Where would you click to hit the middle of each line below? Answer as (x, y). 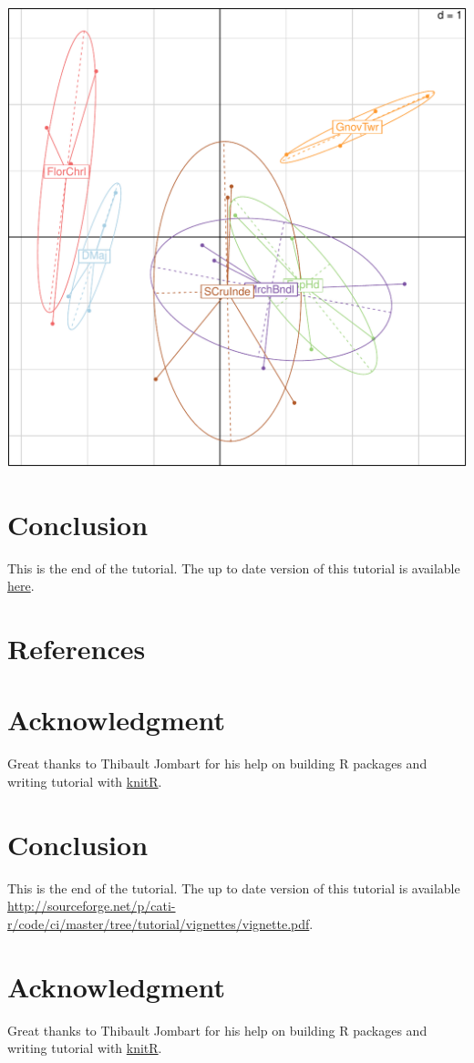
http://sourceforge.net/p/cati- (92, 906)
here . (21, 586)
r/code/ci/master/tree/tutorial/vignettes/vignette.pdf (159, 923)
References (77, 649)
